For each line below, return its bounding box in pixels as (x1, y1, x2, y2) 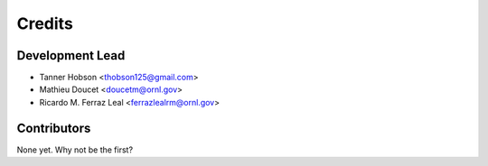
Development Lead (16, 48, 126, 63)
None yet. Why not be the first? (16, 144, 134, 155)
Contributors (16, 120, 91, 135)
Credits (16, 14, 74, 33)
